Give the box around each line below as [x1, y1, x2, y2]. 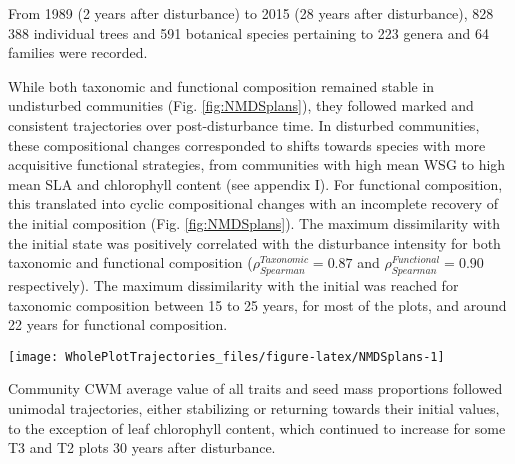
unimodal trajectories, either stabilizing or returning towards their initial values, [8, 397, 500, 418]
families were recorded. [8, 42, 148, 63]
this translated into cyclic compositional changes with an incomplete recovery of [8, 193, 499, 214]
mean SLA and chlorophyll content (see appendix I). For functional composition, [8, 173, 503, 194]
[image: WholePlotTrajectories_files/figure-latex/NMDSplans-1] [8, 349, 445, 364]
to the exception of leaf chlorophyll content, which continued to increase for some [8, 417, 506, 438]
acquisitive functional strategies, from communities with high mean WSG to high [8, 154, 506, 175]
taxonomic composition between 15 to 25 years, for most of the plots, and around [8, 294, 507, 315]
